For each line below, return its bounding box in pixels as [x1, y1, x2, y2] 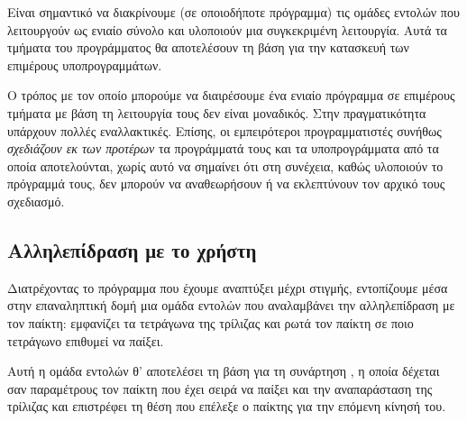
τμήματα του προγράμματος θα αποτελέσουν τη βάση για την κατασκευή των [7, 38, 409, 57]
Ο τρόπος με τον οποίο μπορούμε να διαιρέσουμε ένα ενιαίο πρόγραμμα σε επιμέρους [7, 86, 455, 105]
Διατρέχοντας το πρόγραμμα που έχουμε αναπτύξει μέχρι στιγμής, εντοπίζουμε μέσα [7, 278, 448, 297]
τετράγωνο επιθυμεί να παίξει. [7, 331, 164, 350]
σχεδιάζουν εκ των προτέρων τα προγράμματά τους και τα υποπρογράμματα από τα [7, 139, 439, 158]
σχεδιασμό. [7, 191, 65, 210]
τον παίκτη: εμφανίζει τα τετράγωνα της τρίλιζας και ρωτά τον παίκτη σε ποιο [7, 313, 414, 332]
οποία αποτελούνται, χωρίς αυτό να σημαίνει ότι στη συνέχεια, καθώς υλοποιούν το [7, 156, 444, 175]
